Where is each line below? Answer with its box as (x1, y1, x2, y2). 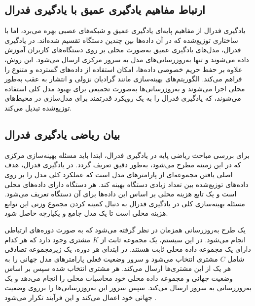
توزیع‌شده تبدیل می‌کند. (4, 102, 72, 113)
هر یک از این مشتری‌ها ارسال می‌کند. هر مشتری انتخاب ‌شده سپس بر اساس (4, 263, 231, 273)
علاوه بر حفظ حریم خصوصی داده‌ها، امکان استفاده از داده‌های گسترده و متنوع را (4, 64, 243, 74)
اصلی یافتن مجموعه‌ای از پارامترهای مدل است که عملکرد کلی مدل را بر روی (4, 169, 233, 179)
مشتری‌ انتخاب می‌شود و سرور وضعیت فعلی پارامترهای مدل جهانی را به (4, 253, 218, 264)
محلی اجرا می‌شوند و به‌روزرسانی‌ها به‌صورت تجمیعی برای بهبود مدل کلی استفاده (4, 83, 245, 93)
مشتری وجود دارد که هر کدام (4, 234, 91, 244)
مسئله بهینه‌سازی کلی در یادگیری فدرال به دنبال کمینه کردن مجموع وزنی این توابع (4, 198, 245, 208)
